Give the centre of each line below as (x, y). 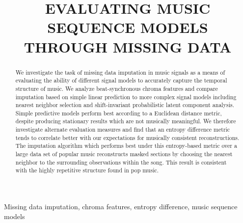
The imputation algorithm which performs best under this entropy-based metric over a (126, 146)
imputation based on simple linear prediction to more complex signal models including (126, 97)
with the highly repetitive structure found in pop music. (87, 170)
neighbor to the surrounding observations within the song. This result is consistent (121, 162)
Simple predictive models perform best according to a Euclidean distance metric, (119, 113)
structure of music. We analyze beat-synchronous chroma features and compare (117, 88)
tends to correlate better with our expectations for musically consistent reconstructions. (127, 137)
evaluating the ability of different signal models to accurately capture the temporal (121, 80)
